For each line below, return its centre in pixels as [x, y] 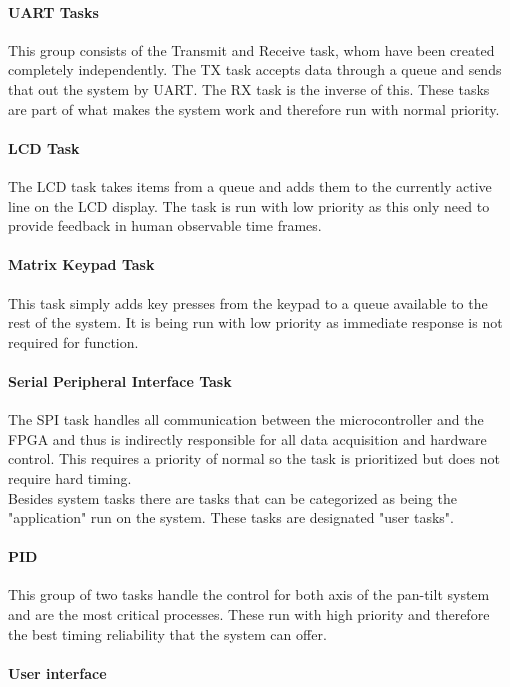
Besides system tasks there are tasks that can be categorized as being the [232, 497]
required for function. [73, 341]
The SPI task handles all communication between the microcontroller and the [246, 419]
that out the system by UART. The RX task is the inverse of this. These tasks [249, 88]
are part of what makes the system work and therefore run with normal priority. [254, 108]
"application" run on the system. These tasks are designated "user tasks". [231, 517]
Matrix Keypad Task [81, 264]
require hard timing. [70, 477]
